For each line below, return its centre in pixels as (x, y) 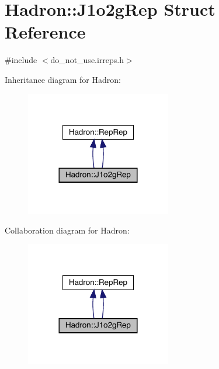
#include (21, 60)
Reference (45, 32)
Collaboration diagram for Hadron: (67, 230)
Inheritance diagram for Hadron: (63, 79)
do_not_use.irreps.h (87, 60)
